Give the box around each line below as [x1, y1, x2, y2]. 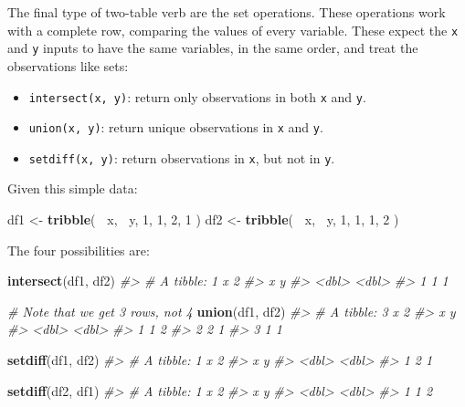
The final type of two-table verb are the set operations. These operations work [7, 3, 446, 21]
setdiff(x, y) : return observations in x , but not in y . [28, 148, 335, 167]
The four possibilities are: [7, 240, 150, 259]
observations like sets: [7, 56, 129, 75]
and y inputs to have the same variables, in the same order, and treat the [7, 38, 418, 57]
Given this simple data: [7, 179, 138, 198]
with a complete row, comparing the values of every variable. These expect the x [7, 20, 459, 39]
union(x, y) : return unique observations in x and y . [28, 118, 323, 137]
